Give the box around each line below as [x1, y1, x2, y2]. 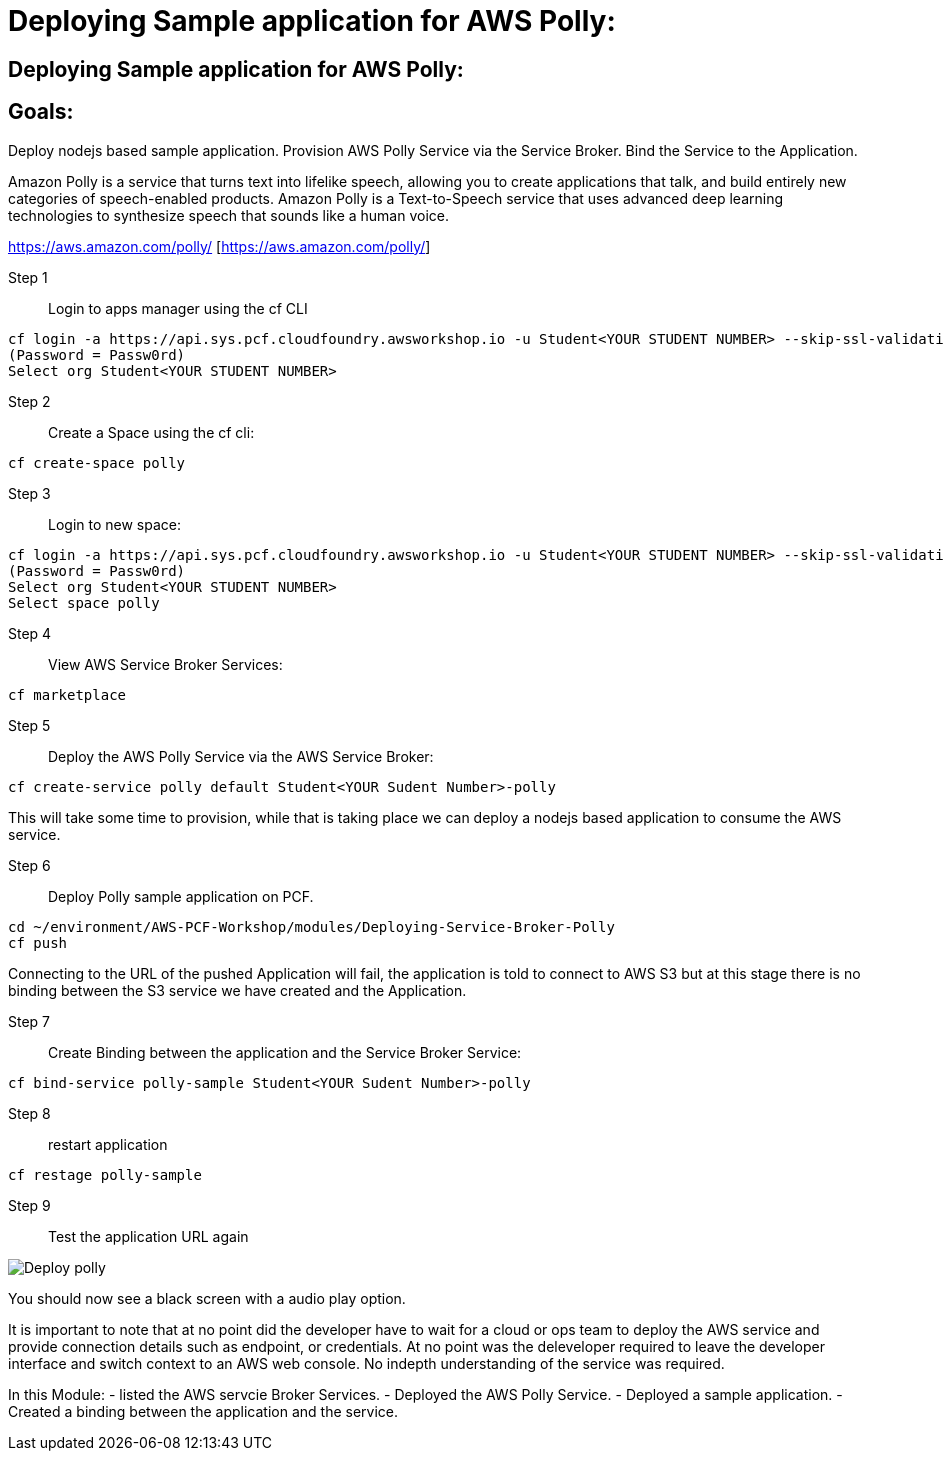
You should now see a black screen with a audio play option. [8, 1289, 406, 1307]
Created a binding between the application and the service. [8, 1402, 398, 1420]
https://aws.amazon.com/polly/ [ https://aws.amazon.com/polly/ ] [8, 237, 431, 255]
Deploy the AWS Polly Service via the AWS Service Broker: [48, 747, 434, 765]
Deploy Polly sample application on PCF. [48, 887, 314, 905]
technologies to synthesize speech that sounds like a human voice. [8, 206, 450, 224]
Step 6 [8, 856, 51, 874]
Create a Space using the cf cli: [48, 423, 255, 441]
